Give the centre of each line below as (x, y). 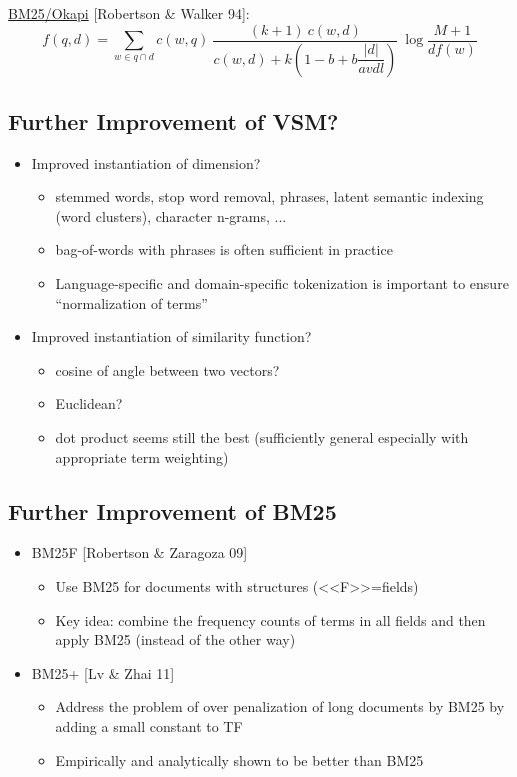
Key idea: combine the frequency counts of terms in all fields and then (270, 619)
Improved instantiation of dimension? (146, 162)
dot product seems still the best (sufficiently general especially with (262, 437)
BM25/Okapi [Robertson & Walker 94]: (129, 13)
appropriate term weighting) (142, 456)
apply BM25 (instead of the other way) (175, 639)
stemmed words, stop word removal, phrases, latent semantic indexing (269, 196)
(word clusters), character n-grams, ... (171, 215)
